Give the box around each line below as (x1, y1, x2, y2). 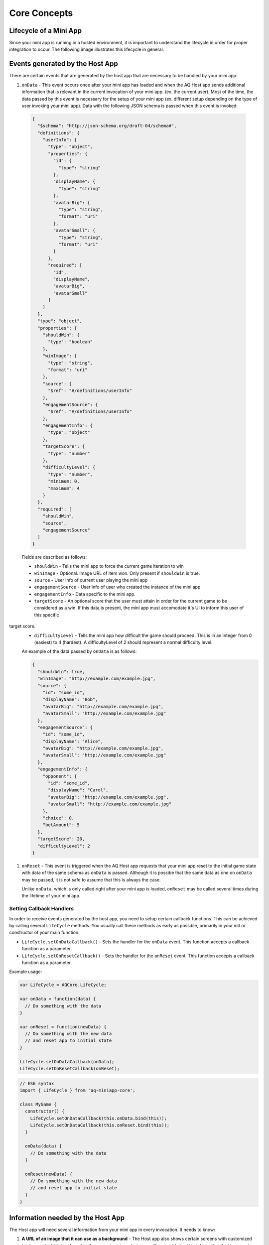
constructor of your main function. (9, 929, 80, 936)
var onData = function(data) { (19, 996, 97, 1002)
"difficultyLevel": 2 (37, 843, 91, 849)
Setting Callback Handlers (9, 905, 74, 912)
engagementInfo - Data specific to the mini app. (34, 591, 135, 597)
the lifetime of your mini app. (21, 893, 81, 899)
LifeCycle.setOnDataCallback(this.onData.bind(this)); (30, 1116, 167, 1121)
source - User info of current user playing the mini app (34, 577, 148, 583)
